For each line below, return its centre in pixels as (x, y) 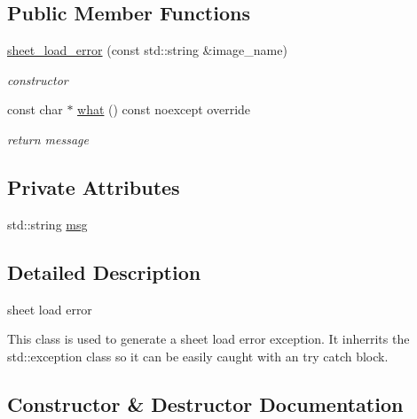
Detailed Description (104, 272)
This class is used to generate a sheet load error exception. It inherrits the (208, 339)
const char (35, 109)
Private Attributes (94, 186)
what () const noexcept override (164, 109)
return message (48, 139)
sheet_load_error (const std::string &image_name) (147, 50)
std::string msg (47, 224)
